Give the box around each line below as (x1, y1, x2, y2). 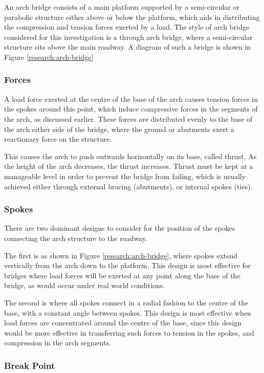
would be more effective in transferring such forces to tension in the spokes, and (4, 327, 254, 338)
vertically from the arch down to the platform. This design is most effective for (4, 260, 251, 271)
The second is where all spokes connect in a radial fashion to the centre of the (4, 297, 249, 308)
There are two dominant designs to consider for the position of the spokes (4, 223, 235, 233)
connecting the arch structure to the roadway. (4, 232, 147, 243)
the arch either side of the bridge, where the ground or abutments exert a (4, 123, 234, 134)
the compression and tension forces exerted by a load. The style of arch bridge (4, 21, 249, 32)
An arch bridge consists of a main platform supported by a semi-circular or (4, 2, 239, 12)
